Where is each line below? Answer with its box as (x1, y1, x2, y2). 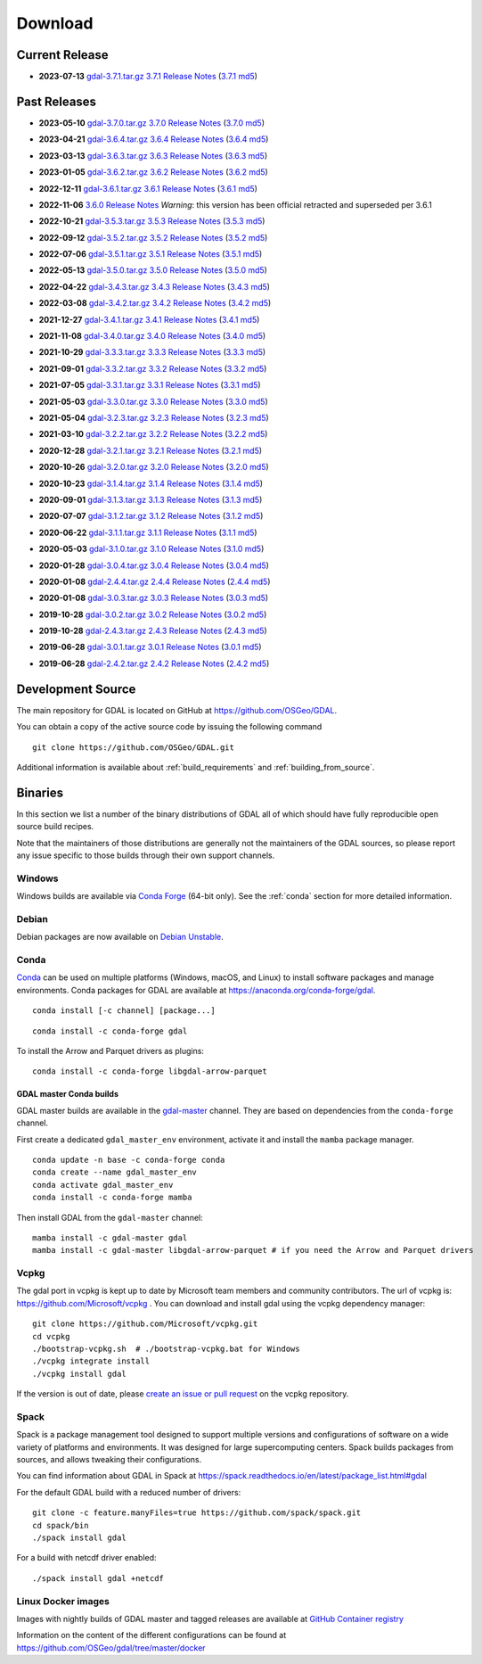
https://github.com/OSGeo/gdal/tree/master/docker (16, 1642, 206, 1653)
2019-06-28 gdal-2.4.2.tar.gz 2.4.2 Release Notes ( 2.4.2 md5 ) (38, 658, 270, 669)
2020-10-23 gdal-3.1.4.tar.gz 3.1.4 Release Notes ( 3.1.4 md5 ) (38, 478, 263, 489)
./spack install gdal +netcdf (32, 1573, 165, 1583)
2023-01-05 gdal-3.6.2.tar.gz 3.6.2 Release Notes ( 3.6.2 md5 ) (38, 167, 269, 177)
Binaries (16, 785, 64, 800)
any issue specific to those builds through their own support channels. (16, 850, 275, 861)
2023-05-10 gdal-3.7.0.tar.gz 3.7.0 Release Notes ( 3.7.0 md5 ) (38, 117, 266, 128)
